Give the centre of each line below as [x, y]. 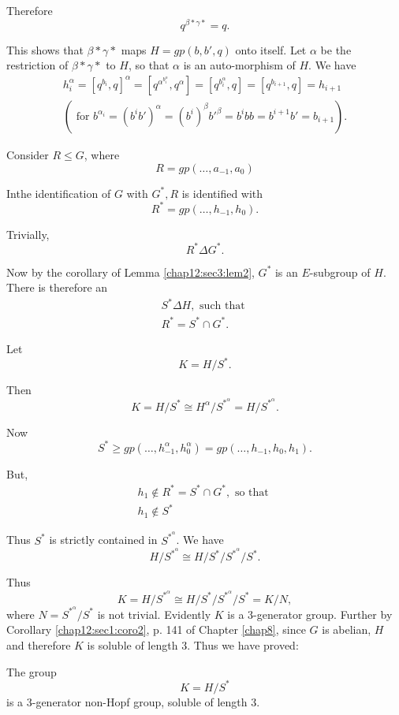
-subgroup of [340, 272]
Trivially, [28, 234]
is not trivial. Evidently [154, 614]
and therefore [39, 645]
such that [222, 306]
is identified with [222, 193]
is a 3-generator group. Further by [310, 614]
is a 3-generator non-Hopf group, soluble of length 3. [133, 701]
